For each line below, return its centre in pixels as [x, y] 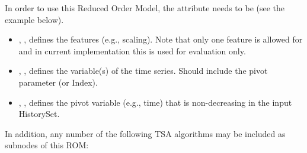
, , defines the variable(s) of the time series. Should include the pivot [143, 71]
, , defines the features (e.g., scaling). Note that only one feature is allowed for [161, 39]
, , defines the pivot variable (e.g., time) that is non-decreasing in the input [155, 102]
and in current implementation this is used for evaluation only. [132, 51]
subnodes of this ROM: [47, 145]
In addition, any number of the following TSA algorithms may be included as [145, 133]
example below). [34, 19]
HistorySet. [39, 114]
